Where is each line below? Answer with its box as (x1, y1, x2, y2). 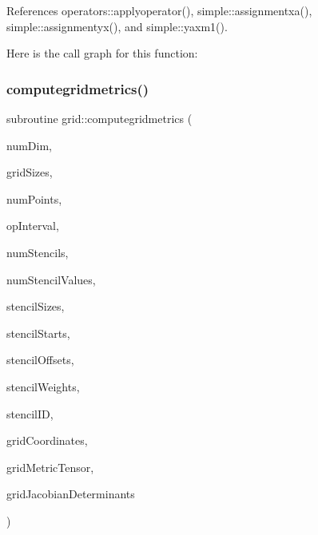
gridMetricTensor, (6, 458, 94, 475)
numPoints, (6, 190, 62, 207)
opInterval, (6, 217, 59, 234)
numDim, (6, 137, 52, 153)
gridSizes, (6, 164, 53, 180)
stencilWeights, (6, 378, 80, 394)
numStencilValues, (6, 271, 96, 287)
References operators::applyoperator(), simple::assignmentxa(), (6, 2, 312, 18)
